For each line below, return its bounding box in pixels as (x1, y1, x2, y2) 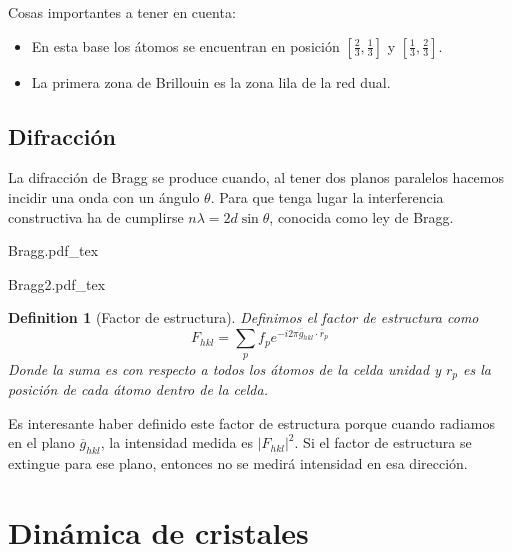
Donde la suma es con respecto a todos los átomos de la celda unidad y (8, 358, 441, 379)
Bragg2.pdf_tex (8, 273, 106, 294)
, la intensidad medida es (100, 432, 253, 453)
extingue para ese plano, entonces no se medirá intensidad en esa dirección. (8, 453, 468, 474)
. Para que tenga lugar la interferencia (210, 186, 444, 207)
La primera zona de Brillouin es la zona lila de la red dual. (31, 71, 391, 92)
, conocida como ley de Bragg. (269, 206, 454, 227)
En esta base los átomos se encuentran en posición (31, 35, 340, 56)
